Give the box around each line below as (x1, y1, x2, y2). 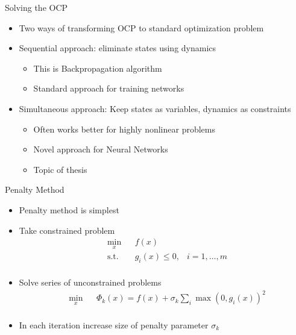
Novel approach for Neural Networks (33, 143, 168, 155)
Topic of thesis (33, 163, 87, 175)
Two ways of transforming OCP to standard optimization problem (19, 21, 264, 34)
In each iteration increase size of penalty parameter (19, 318, 209, 331)
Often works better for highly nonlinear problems (33, 122, 215, 135)
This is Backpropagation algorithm (33, 61, 162, 74)
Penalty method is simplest (19, 203, 119, 216)
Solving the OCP (5, 1, 68, 13)
